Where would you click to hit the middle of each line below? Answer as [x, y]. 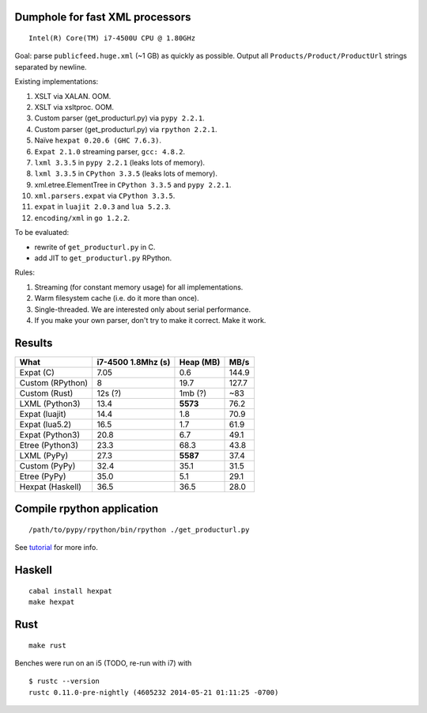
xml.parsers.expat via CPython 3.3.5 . [105, 196]
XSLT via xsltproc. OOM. [74, 107]
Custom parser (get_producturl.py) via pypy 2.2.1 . [119, 118]
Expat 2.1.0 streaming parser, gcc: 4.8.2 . [110, 151]
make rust [47, 645]
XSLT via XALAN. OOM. [73, 96]
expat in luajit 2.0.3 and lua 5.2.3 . [103, 207]
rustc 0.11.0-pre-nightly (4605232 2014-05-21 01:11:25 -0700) [154, 692]
